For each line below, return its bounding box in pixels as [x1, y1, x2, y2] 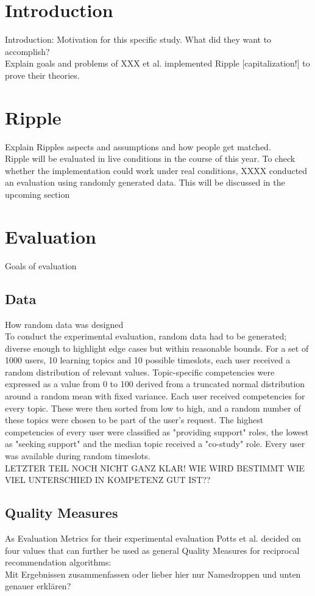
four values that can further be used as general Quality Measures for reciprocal [5, 543, 300, 556]
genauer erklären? [5, 580, 71, 592]
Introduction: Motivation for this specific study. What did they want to [5, 33, 272, 46]
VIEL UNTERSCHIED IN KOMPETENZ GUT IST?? [5, 473, 211, 486]
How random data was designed [5, 318, 124, 330]
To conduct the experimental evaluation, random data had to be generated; [5, 330, 287, 343]
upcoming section [5, 188, 70, 200]
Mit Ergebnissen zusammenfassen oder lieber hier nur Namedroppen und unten [5, 567, 301, 580]
